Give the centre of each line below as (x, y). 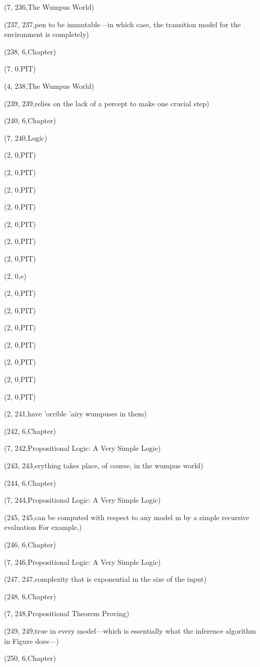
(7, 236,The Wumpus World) (49, 7)
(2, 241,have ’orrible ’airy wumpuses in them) (75, 414)
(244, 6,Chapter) (30, 482)
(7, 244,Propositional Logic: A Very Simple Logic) (83, 500)
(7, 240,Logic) (26, 137)
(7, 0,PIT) (20, 69)
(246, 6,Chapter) (30, 544)
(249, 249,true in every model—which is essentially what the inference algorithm (130, 630)
